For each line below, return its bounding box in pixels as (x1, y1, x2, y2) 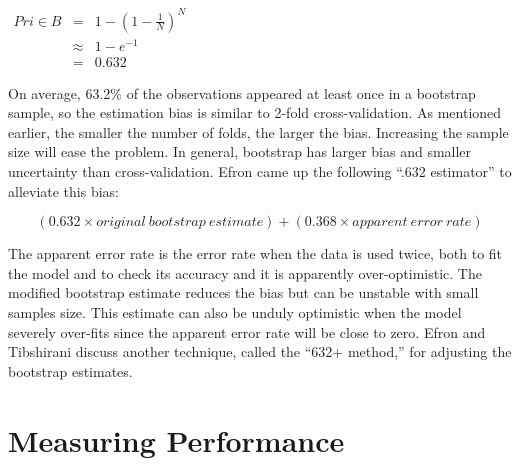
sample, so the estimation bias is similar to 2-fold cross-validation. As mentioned (8, 102, 502, 123)
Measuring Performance (8, 419, 345, 460)
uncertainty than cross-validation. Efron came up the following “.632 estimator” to (8, 161, 512, 182)
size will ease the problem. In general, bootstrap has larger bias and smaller (8, 141, 472, 162)
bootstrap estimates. (8, 360, 133, 381)
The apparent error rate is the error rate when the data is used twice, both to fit (8, 243, 503, 264)
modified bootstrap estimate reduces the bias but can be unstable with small (8, 282, 479, 303)
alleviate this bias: (8, 180, 119, 201)
